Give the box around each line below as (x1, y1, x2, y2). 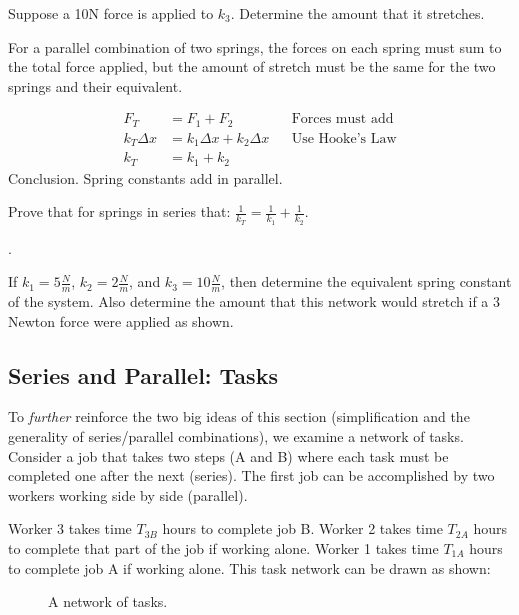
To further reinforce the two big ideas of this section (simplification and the (8, 406, 470, 427)
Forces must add (291, 112, 394, 127)
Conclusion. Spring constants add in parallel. (8, 167, 283, 188)
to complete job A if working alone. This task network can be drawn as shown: (8, 557, 491, 578)
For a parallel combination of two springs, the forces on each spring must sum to (8, 36, 502, 57)
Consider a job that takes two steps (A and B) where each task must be (8, 445, 449, 466)
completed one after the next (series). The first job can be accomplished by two (8, 465, 495, 486)
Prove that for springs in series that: (8, 201, 231, 222)
